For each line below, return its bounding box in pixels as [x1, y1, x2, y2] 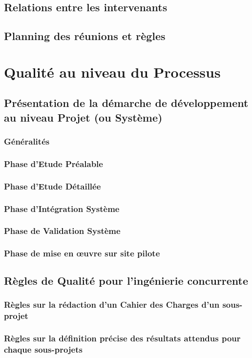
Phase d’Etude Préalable [4, 157, 103, 169]
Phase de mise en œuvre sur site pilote [4, 247, 160, 259]
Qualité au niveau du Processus [4, 62, 221, 82]
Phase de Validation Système [4, 225, 121, 237]
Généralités [4, 135, 50, 147]
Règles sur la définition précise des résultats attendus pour [4, 332, 241, 344]
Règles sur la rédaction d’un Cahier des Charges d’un [4, 298, 220, 310]
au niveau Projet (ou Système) [4, 109, 163, 125]
